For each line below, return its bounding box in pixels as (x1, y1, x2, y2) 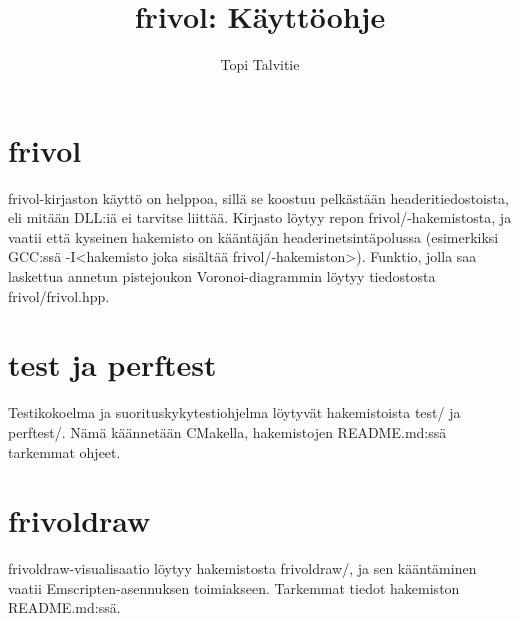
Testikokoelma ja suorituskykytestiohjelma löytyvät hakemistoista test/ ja (8, 402, 461, 423)
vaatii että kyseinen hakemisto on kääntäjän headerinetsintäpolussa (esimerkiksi (8, 226, 499, 247)
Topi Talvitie (220, 54, 300, 75)
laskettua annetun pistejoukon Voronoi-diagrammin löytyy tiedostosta (8, 266, 436, 287)
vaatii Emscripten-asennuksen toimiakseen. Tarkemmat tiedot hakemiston (8, 577, 460, 598)
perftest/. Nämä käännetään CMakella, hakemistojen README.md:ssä (8, 421, 447, 442)
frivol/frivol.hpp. (8, 285, 110, 306)
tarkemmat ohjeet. (8, 441, 121, 462)
